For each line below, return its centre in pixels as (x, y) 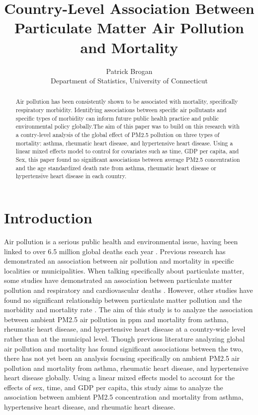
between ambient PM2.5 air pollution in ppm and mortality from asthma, (116, 319)
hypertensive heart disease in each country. (71, 176)
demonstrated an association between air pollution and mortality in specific (119, 261)
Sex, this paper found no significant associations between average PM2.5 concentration (128, 160)
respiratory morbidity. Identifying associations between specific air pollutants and (121, 110)
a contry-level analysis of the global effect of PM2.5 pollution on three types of (118, 135)
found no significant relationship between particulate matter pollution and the (123, 300)
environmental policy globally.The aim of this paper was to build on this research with (128, 126)
